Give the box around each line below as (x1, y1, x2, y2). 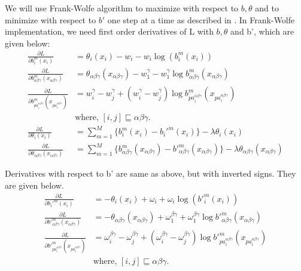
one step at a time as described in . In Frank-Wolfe (107, 13, 295, 26)
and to (255, 2, 279, 14)
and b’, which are (230, 25, 294, 38)
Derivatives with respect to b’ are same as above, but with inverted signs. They (5, 167, 296, 180)
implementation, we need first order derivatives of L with (5, 25, 214, 38)
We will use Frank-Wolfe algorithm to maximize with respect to (5, 2, 239, 14)
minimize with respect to (5, 13, 96, 26)
